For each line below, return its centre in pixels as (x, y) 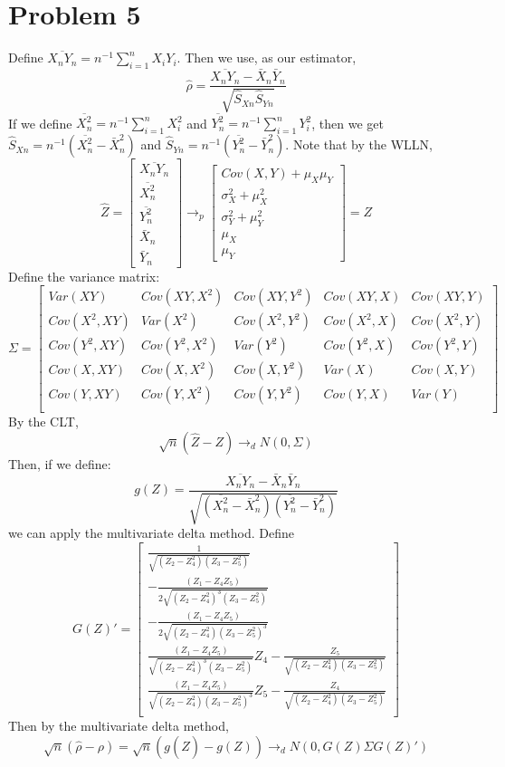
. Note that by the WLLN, (359, 144)
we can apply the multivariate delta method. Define (152, 533)
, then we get (348, 123)
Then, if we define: (60, 464)
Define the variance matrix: (84, 276)
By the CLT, (43, 422)
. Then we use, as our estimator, (267, 58)
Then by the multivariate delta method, (119, 726)
